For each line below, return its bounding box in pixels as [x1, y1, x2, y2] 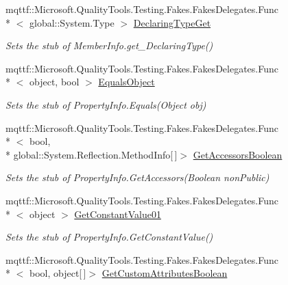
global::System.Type [29, 15, 115, 29]
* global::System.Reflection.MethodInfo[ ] [5, 147, 178, 161]
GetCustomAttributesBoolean [101, 266, 228, 280]
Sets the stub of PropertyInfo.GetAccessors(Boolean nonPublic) [5, 170, 269, 185]
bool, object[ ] [29, 266, 86, 280]
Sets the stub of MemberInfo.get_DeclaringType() [5, 38, 213, 53]
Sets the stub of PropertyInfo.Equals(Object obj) [5, 97, 206, 111]
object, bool [29, 74, 80, 89]
